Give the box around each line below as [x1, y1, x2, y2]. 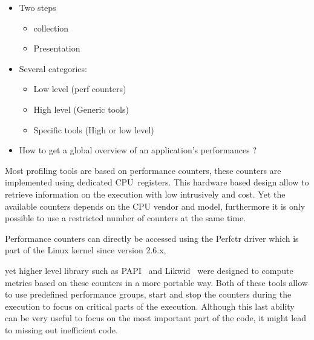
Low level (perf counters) [33, 82, 126, 95]
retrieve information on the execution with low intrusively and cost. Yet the [5, 187, 286, 200]
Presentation [33, 42, 80, 55]
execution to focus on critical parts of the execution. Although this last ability [5, 299, 295, 312]
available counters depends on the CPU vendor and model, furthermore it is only [5, 199, 306, 212]
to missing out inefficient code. [5, 323, 118, 336]
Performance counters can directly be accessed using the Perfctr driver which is [5, 232, 299, 244]
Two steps [19, 1, 56, 13]
